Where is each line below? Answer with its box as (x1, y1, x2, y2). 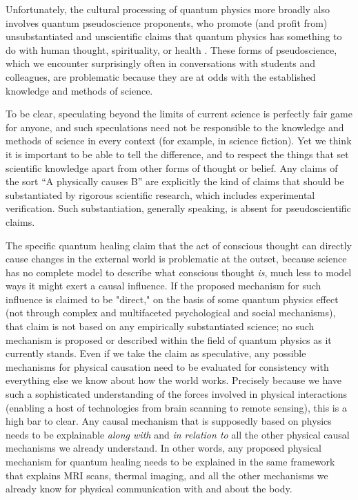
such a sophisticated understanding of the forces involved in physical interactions (6, 387, 347, 401)
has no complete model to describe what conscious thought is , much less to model (6, 265, 352, 279)
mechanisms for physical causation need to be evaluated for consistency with (6, 359, 329, 374)
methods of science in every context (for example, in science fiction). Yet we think (6, 133, 352, 148)
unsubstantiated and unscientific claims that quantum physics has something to (6, 29, 342, 44)
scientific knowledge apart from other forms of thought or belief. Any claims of (6, 160, 338, 175)
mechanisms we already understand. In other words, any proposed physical (6, 441, 321, 455)
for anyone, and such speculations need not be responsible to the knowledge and (6, 119, 344, 134)
